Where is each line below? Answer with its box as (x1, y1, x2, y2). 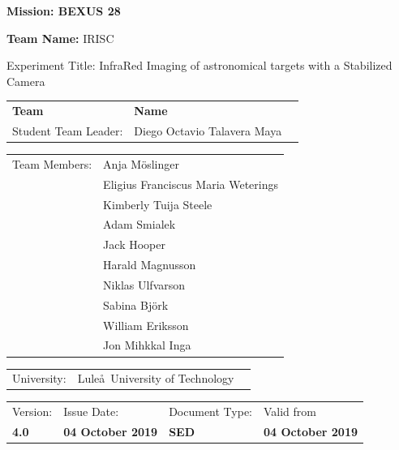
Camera (6, 72, 45, 89)
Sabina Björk (103, 296, 169, 313)
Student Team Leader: (12, 122, 123, 139)
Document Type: (169, 403, 252, 420)
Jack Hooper (103, 236, 165, 253)
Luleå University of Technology (77, 370, 234, 387)
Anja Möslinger (103, 155, 179, 172)
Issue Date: (63, 403, 119, 420)
